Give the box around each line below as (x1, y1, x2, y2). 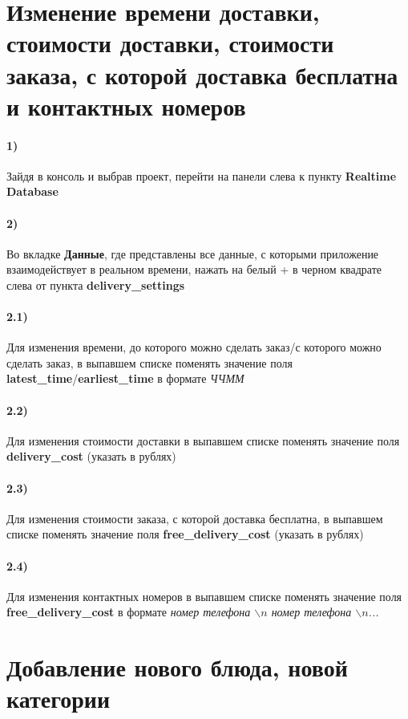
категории (6, 682, 111, 715)
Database (6, 183, 59, 200)
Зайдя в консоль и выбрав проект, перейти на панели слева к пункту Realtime (6, 167, 397, 184)
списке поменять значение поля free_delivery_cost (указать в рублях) (6, 526, 364, 542)
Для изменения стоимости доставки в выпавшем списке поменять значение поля (6, 432, 400, 449)
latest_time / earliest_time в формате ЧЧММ (6, 370, 244, 387)
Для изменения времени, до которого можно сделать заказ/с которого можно (6, 339, 382, 355)
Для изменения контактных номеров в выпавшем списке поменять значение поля (6, 587, 402, 604)
